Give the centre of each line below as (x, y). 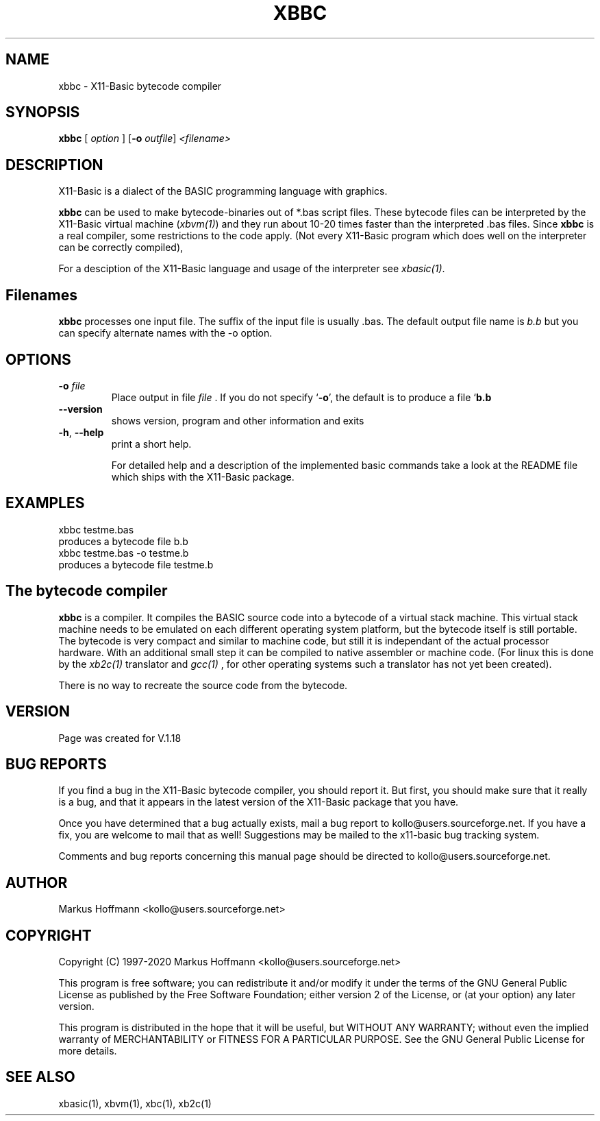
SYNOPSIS (43, 112)
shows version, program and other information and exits (238, 420)
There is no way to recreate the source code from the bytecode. (203, 685)
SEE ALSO (40, 1077)
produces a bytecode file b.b (123, 541)
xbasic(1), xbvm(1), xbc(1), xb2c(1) (135, 1103)
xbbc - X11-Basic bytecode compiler (140, 86)
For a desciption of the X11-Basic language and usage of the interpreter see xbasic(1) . (252, 269)
